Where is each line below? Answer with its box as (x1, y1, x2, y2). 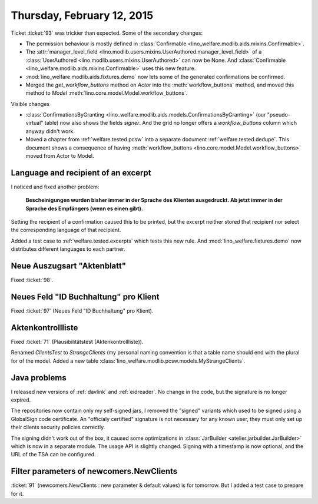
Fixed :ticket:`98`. (11, 277, 54, 284)
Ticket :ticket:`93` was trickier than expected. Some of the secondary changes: (11, 29, 203, 37)
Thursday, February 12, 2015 (11, 9, 154, 22)
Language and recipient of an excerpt (11, 168, 151, 178)
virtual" (25, 120, 44, 127)
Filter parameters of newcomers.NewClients (11, 466, 178, 476)
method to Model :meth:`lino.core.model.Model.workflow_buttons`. (25, 89, 188, 97)
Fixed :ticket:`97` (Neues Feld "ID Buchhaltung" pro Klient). (11, 307, 154, 314)
